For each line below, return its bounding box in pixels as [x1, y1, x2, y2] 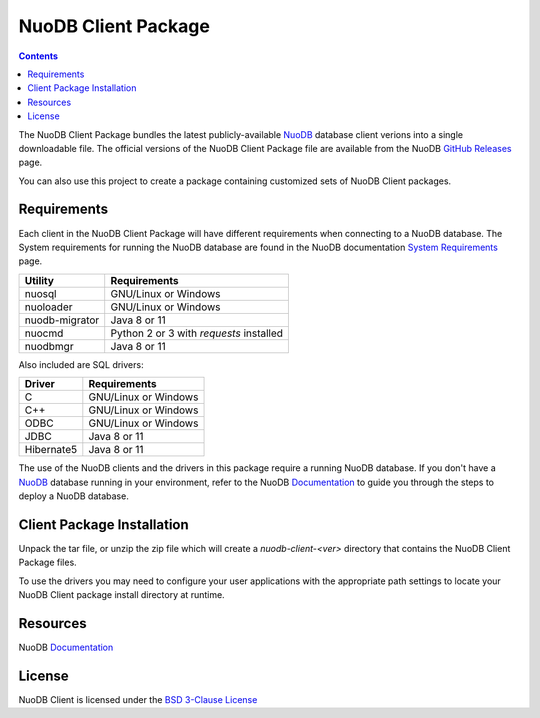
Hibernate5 [24, 443, 78, 457]
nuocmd [24, 326, 64, 340]
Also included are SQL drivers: [18, 358, 144, 370]
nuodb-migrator [24, 313, 100, 327]
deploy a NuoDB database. [18, 490, 129, 502]
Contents [18, 50, 59, 62]
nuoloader [24, 300, 73, 314]
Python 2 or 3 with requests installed [110, 326, 284, 340]
